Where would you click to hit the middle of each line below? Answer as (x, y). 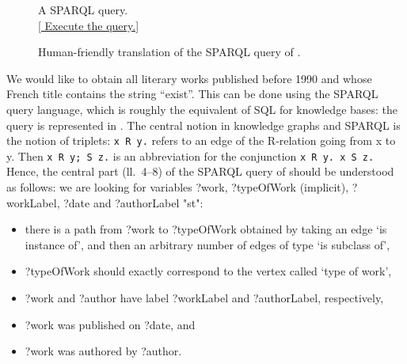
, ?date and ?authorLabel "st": (130, 202)
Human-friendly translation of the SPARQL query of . (169, 52)
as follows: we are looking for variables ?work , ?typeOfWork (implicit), (178, 187)
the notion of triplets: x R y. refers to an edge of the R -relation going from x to (201, 140)
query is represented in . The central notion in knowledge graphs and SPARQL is (203, 125)
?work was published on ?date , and (110, 324)
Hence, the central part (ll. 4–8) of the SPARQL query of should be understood (200, 171)
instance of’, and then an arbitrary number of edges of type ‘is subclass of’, (207, 244)
